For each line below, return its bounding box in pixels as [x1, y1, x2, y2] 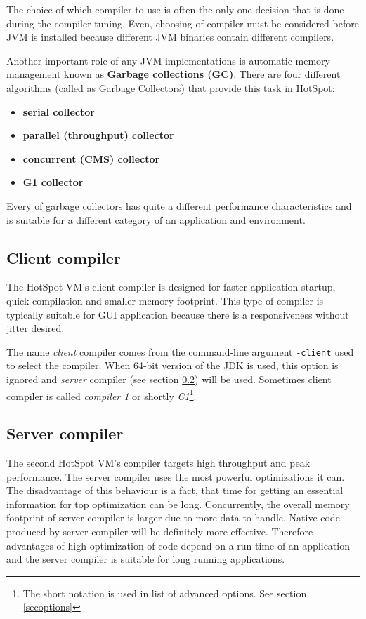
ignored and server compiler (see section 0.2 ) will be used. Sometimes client [6, 371, 332, 386]
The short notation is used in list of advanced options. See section [22, 585, 307, 600]
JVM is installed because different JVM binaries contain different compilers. [6, 29, 334, 44]
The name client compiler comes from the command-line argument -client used [6, 344, 354, 359]
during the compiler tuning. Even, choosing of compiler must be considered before [6, 15, 359, 30]
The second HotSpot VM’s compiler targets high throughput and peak [6, 455, 311, 470]
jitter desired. [6, 321, 65, 335]
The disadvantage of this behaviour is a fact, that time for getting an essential [6, 483, 344, 498]
